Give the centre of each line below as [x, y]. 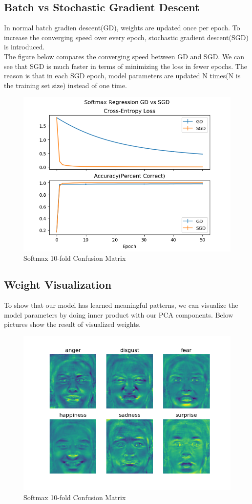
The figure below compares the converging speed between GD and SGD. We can [124, 56]
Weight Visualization [58, 285]
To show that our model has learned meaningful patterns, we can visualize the [121, 305]
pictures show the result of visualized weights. [73, 324]
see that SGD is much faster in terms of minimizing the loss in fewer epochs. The [126, 66]
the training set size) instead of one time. [65, 85]
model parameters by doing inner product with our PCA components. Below [119, 314]
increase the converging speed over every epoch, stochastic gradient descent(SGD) [126, 37]
